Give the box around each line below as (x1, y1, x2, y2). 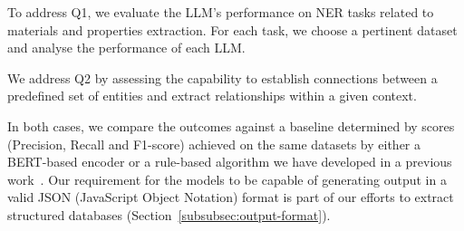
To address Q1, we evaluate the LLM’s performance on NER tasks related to (7, 3, 434, 21)
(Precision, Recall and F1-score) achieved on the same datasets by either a (7, 134, 421, 153)
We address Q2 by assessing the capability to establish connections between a (7, 68, 438, 87)
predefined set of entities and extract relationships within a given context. (7, 86, 417, 105)
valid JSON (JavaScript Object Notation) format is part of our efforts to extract (7, 188, 454, 207)
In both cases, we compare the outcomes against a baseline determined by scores (7, 116, 455, 135)
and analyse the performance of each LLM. (7, 38, 246, 57)
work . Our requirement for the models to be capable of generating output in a (7, 169, 447, 188)
